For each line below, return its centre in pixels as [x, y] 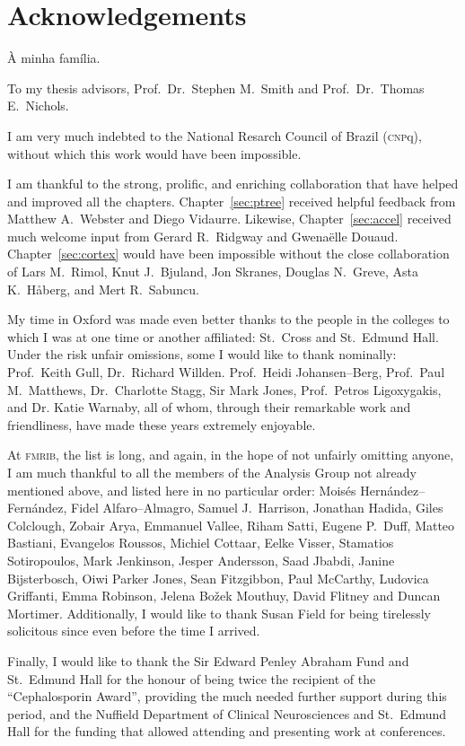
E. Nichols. [38, 105]
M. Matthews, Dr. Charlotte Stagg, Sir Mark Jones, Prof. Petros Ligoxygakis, [224, 389]
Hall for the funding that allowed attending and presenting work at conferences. [227, 731]
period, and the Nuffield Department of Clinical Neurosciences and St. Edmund [227, 713]
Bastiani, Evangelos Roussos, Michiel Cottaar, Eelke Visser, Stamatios [201, 543]
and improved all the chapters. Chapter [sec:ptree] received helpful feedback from [232, 201]
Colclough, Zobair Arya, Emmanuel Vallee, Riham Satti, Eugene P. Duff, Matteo [231, 525]
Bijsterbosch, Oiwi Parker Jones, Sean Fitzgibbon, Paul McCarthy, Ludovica [218, 578]
